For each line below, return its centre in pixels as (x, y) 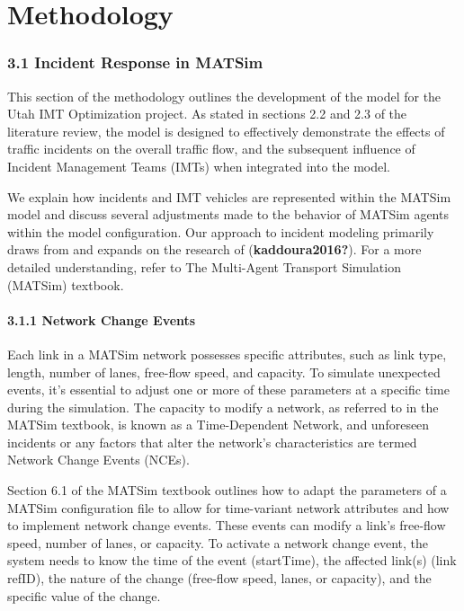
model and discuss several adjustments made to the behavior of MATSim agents (228, 214)
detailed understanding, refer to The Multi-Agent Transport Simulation (204, 266)
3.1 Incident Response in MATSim (135, 62)
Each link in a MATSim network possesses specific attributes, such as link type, (227, 354)
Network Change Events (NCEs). (98, 460)
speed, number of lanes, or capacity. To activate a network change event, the (218, 542)
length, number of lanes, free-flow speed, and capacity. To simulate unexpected (224, 372)
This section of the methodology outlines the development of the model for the (224, 96)
